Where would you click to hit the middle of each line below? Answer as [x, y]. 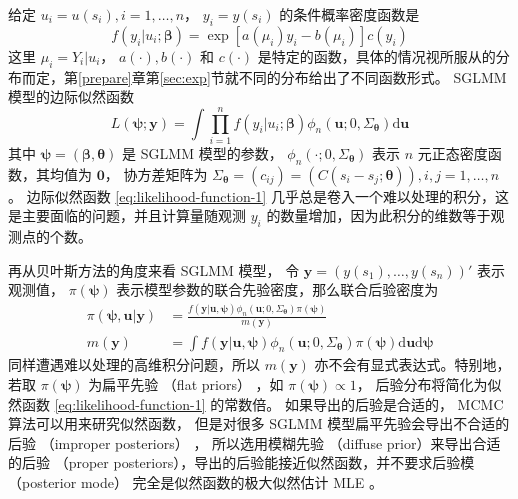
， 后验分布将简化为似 [429, 383]
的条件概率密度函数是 [349, 14]
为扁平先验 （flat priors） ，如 [186, 383]
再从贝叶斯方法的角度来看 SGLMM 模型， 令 [154, 269]
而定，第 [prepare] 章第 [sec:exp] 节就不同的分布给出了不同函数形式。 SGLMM [264, 76]
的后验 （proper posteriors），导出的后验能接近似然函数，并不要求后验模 [241, 462]
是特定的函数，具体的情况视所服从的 [376, 55]
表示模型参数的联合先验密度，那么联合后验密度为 [277, 289]
